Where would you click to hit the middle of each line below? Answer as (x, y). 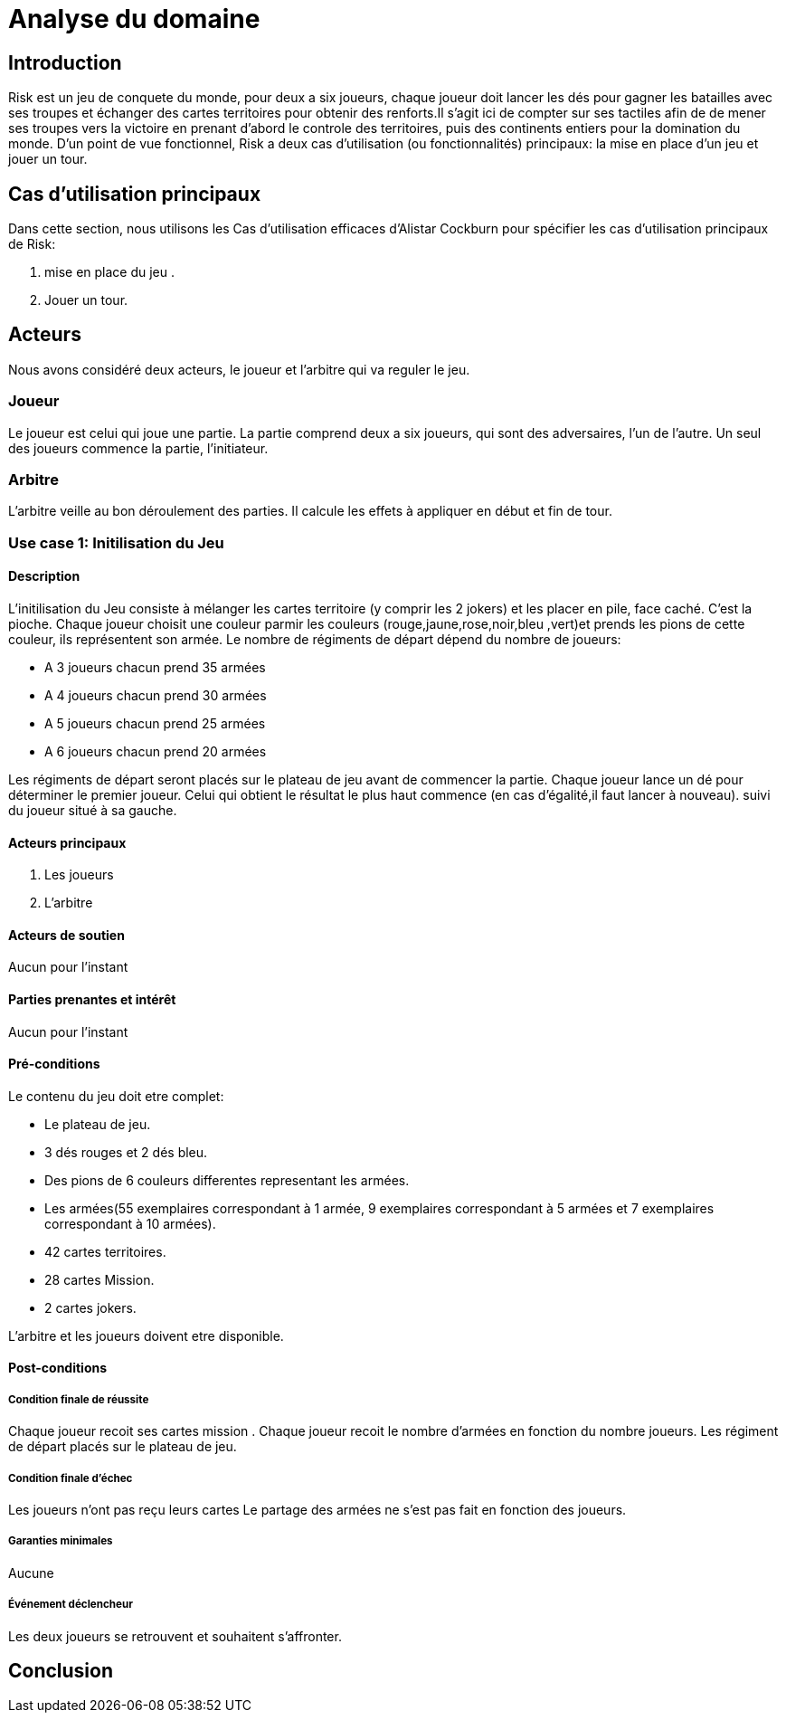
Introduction (65, 62)
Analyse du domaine (134, 19)
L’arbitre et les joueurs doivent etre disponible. (146, 1335)
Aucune (31, 1573)
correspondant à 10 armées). (130, 1223)
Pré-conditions (54, 1064)
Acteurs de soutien (66, 935)
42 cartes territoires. (105, 1251)
